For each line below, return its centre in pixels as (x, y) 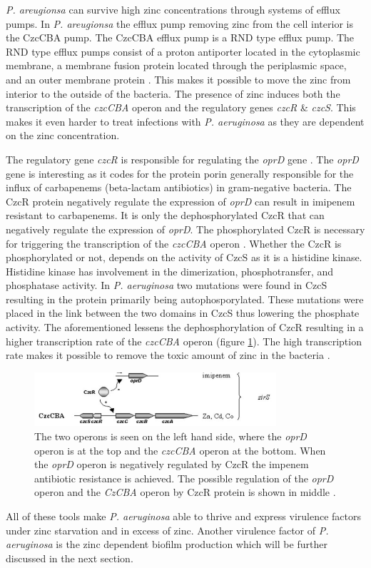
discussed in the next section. (70, 558)
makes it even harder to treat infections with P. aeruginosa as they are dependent (185, 121)
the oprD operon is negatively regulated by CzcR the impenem (172, 464)
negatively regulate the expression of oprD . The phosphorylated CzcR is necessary (185, 229)
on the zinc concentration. (63, 135)
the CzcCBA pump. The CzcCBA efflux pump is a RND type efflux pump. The (180, 37)
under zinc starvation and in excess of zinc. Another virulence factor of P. (167, 530)
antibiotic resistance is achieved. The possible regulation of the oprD (184, 478)
